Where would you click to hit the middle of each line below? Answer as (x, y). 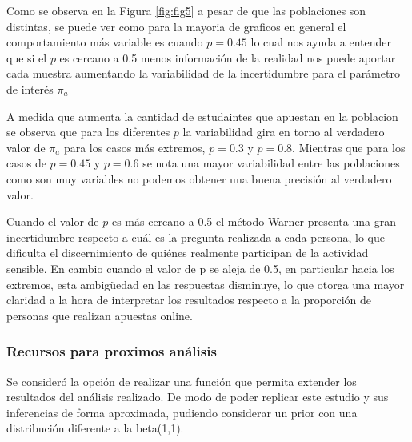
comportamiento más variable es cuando (105, 42)
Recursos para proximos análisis (112, 351)
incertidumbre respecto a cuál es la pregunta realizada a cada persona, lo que (196, 237)
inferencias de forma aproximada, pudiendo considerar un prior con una (182, 412)
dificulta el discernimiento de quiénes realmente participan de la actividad (188, 253)
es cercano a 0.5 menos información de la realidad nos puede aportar (228, 57)
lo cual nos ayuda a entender (321, 42)
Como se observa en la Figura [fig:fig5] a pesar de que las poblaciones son (186, 10)
